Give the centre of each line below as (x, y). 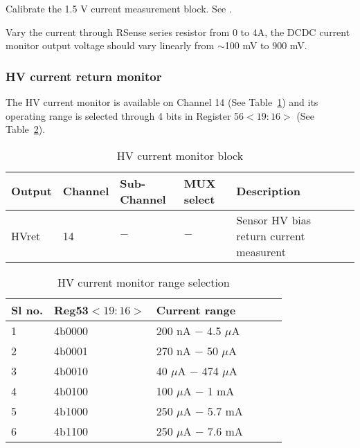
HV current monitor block (180, 155)
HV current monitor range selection (144, 282)
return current (271, 235)
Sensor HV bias (274, 219)
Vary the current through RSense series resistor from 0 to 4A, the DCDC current (178, 32)
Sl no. (27, 310)
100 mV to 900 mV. (266, 45)
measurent (261, 251)
